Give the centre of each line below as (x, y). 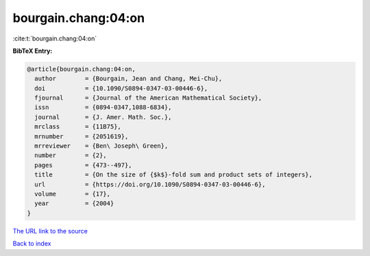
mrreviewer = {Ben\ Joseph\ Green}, (101, 146)
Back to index (32, 244)
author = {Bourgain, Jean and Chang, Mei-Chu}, (128, 79)
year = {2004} (74, 203)
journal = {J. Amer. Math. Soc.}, (103, 117)
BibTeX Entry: (33, 51)
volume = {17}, (73, 194)
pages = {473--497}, (84, 165)
